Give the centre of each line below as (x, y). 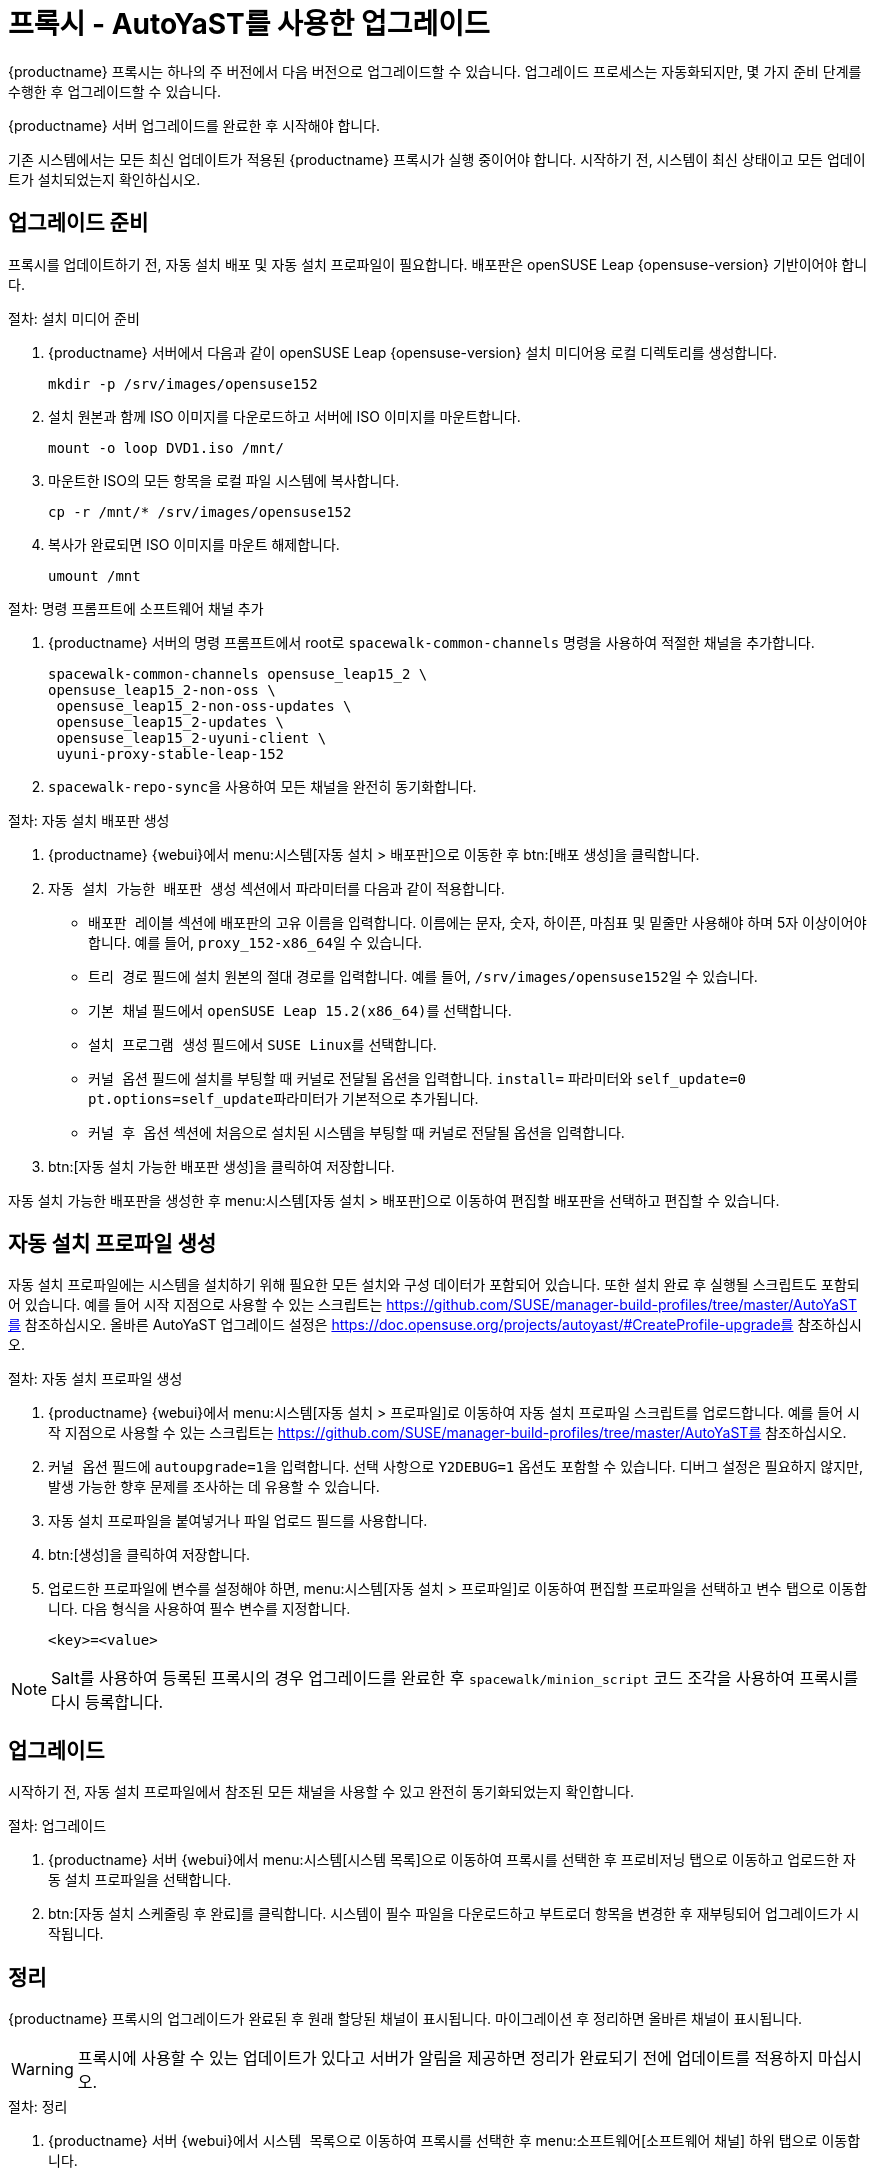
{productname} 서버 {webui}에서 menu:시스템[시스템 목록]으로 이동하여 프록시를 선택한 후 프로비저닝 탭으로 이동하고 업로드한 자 (452, 1860)
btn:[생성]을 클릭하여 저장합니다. (149, 1555)
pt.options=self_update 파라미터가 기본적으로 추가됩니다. (283, 1098)
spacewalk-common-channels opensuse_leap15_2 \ (238, 673)
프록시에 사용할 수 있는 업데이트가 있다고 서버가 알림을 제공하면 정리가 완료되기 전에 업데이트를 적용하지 (445, 2058)
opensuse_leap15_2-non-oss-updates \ (204, 705)
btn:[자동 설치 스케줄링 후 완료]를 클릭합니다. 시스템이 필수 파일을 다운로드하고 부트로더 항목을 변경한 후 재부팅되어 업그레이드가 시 (454, 1914)
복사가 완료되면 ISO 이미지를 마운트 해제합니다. (194, 544)
